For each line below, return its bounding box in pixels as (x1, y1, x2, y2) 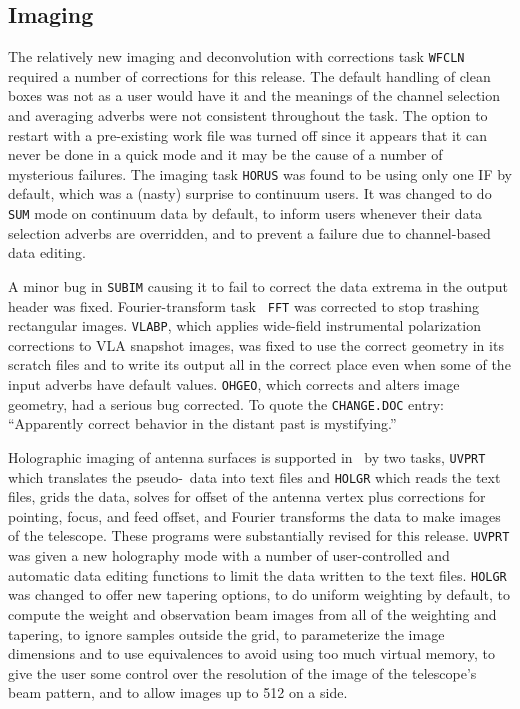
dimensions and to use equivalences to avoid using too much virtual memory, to (8, 643, 495, 664)
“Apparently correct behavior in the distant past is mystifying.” (8, 413, 397, 434)
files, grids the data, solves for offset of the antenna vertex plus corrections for (8, 486, 486, 507)
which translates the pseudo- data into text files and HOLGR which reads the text (8, 466, 501, 487)
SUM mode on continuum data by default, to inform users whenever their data (8, 203, 483, 224)
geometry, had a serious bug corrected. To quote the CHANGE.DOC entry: (8, 393, 444, 414)
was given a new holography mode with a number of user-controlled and (8, 545, 450, 566)
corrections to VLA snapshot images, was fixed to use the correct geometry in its (8, 334, 504, 355)
